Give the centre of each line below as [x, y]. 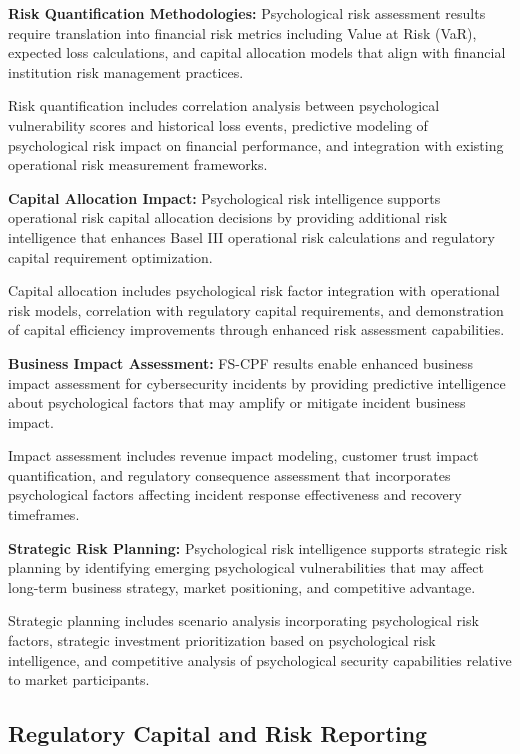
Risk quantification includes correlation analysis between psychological [224, 105]
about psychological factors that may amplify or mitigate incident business [237, 402]
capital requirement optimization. [110, 256]
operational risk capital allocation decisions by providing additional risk [228, 217]
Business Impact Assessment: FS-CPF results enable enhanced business [240, 362]
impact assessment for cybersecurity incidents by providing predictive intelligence [257, 382]
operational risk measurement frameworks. [138, 164]
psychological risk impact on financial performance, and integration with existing [256, 144]
